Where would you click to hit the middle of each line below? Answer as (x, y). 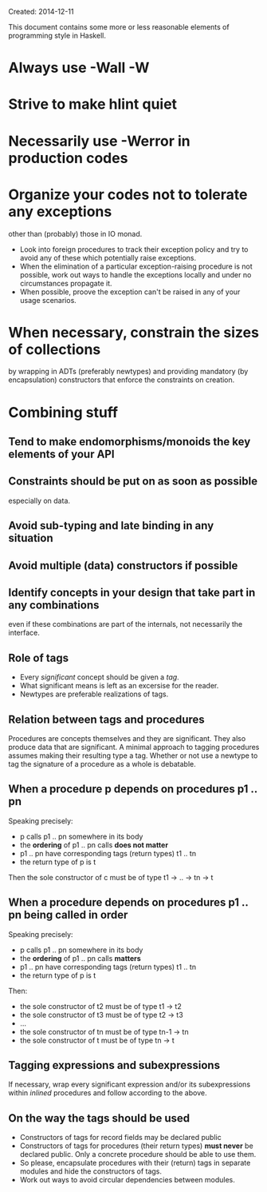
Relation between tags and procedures (106, 719)
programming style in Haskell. (57, 36)
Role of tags (39, 658)
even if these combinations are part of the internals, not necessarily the (126, 624)
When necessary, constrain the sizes (133, 332)
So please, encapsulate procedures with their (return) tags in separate (135, 1163)
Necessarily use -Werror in (100, 141)
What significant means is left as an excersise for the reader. (119, 686)
